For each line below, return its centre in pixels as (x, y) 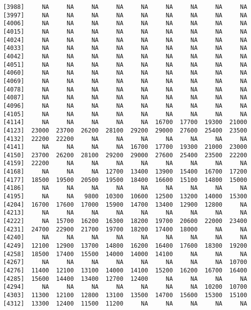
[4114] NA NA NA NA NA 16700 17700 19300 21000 (125, 122)
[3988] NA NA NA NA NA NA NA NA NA (125, 7)
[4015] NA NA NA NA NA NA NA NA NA (125, 31)
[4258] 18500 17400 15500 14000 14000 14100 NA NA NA (125, 254)
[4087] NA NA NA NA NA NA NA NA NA (125, 98)
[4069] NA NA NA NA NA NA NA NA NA (125, 81)
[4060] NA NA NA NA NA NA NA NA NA (125, 73)
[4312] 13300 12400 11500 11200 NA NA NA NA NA (125, 303)
